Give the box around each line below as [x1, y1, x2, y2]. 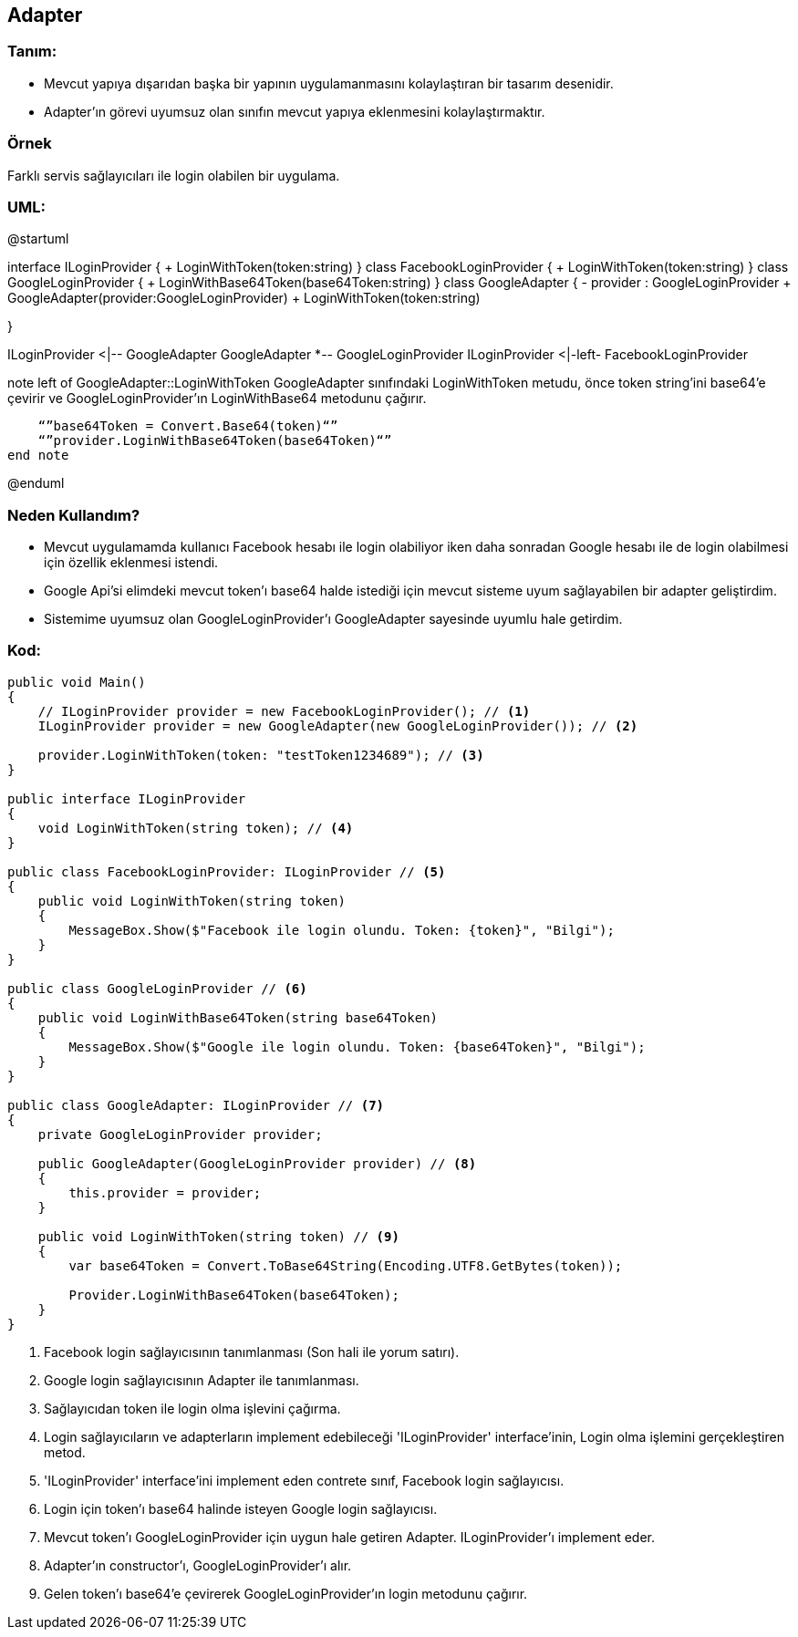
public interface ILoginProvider [7, 791, 246, 806]
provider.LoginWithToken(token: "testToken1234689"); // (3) [37, 747, 484, 762]
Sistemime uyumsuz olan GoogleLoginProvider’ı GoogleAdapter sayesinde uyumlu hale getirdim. [44, 611, 623, 627]
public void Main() [7, 674, 146, 689]
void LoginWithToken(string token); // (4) [37, 820, 354, 835]
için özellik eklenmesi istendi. [44, 554, 219, 571]
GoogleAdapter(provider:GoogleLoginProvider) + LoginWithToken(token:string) [7, 290, 481, 306]
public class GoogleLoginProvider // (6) [7, 980, 307, 996]
